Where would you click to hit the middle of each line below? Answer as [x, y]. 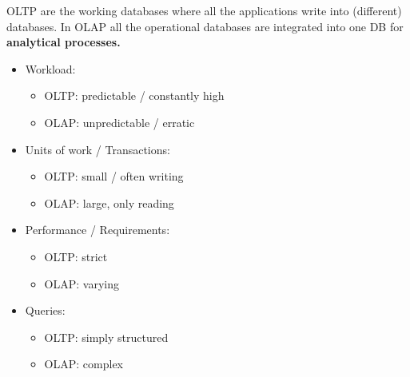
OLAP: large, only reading [109, 202]
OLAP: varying [82, 283]
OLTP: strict [76, 256]
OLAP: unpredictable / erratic [119, 122]
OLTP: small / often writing [114, 176]
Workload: [50, 68]
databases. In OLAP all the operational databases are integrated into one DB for [205, 26]
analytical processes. [64, 42]
